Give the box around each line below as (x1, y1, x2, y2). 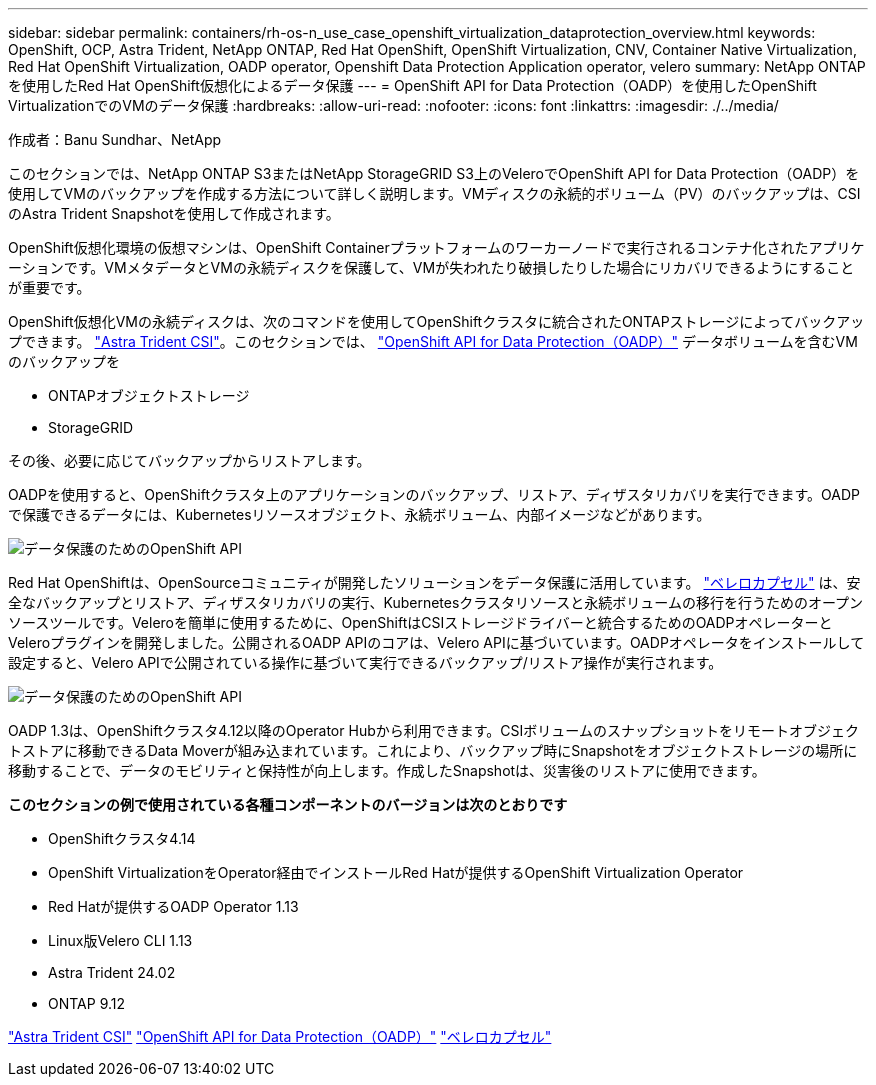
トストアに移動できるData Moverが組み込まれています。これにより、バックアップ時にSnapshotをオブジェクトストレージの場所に (8, 742, 858, 759)
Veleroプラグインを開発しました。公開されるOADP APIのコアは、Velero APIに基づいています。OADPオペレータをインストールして (8, 634, 865, 651)
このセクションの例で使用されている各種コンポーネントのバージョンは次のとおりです (8, 796, 568, 813)
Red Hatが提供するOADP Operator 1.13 (48, 898, 299, 915)
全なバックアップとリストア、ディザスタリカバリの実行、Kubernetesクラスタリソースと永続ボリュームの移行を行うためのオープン (8, 594, 864, 611)
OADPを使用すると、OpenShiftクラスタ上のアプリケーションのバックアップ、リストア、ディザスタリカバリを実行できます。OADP (8, 486, 861, 503)
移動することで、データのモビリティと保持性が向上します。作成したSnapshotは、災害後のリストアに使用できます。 (8, 762, 766, 779)
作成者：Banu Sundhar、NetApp (8, 131, 222, 148)
